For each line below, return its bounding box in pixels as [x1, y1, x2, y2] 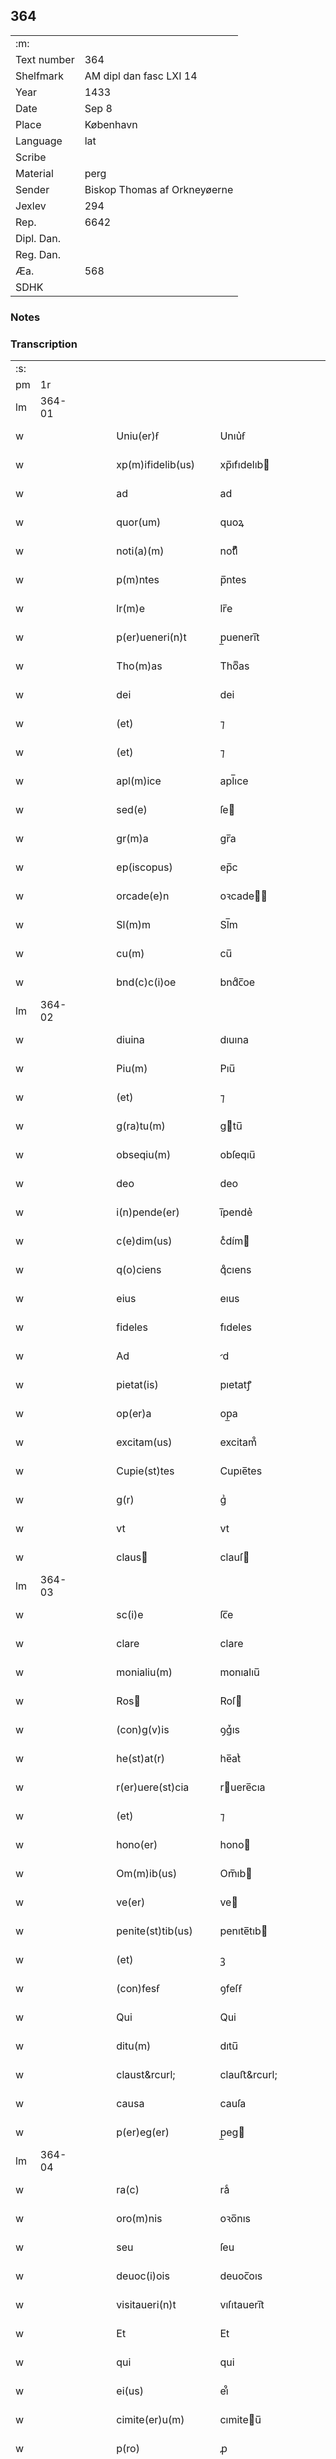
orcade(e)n [116, 889, 170, 903]
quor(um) [116, 515, 162, 529]
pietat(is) [116, 1378, 159, 1392]
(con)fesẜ [116, 1982, 160, 1996]
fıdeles [219, 1320, 252, 1334]
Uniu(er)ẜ [116, 429, 160, 443]
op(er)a [116, 1407, 152, 1421]
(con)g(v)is [116, 1723, 170, 1737]
